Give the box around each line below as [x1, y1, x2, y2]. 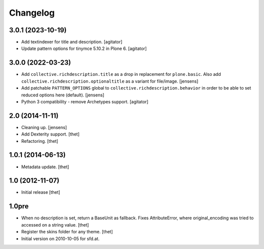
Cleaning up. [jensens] [21, 124, 67, 130]
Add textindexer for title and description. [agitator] [21, 39, 123, 45]
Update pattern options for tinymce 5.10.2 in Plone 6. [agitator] [21, 45, 147, 51]
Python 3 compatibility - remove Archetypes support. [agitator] [21, 98, 149, 105]
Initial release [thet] [21, 189, 61, 195]
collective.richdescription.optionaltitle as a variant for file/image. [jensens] [21, 78, 198, 84]
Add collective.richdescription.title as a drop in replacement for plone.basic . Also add [21, 71, 221, 77]
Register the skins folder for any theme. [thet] [21, 229, 113, 235]
